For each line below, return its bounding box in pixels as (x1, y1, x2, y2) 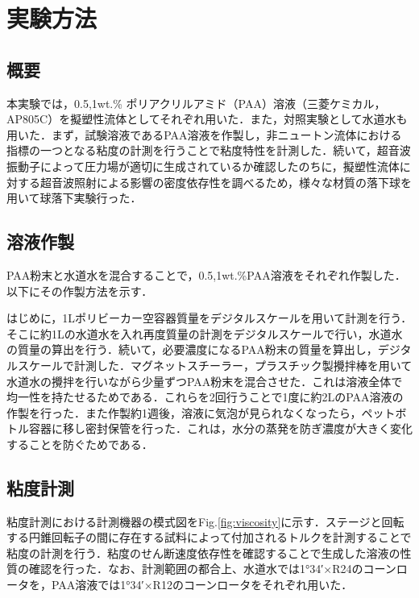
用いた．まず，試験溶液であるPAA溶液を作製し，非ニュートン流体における (6, 126, 402, 143)
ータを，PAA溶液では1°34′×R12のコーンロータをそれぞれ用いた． (6, 576, 353, 593)
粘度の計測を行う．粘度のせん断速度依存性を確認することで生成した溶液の (6, 544, 400, 561)
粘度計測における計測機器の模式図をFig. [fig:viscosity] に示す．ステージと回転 (6, 513, 404, 529)
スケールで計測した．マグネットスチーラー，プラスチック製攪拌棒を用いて (17, 356, 413, 373)
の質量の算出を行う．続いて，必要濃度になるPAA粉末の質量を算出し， (6, 341, 378, 358)
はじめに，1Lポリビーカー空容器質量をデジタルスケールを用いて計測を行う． (6, 309, 413, 326)
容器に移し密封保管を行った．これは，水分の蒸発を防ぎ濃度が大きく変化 (28, 420, 413, 437)
